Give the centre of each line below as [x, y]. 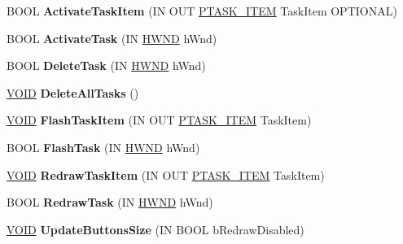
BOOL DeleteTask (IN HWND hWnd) [106, 65]
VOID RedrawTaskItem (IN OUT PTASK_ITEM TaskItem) [166, 174]
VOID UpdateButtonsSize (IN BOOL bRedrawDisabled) [156, 229]
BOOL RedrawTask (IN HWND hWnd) [110, 202]
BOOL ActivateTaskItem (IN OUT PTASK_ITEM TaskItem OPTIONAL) [202, 11]
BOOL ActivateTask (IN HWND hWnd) [112, 38]
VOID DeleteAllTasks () [73, 92]
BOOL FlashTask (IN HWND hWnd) [103, 147]
